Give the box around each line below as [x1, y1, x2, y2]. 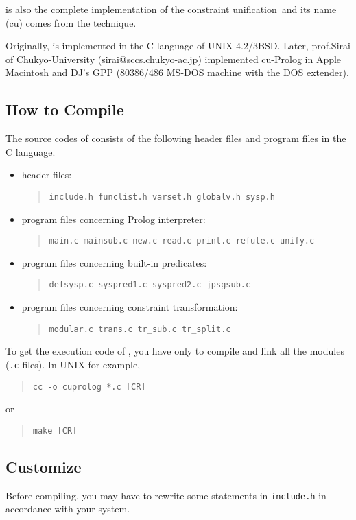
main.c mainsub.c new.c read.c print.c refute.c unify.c [49, 236, 315, 246]
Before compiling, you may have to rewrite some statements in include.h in [5, 488, 327, 502]
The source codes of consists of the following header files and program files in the [5, 131, 346, 145]
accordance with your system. [5, 501, 130, 516]
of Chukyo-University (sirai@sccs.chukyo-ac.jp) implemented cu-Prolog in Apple [5, 51, 342, 66]
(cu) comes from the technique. [5, 15, 137, 29]
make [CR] [32, 425, 78, 436]
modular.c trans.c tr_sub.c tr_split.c [49, 324, 231, 334]
